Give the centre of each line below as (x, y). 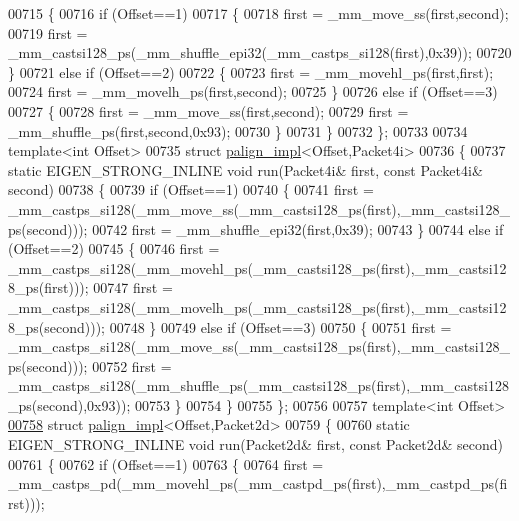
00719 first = (48, 32)
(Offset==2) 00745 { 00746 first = (114, 248)
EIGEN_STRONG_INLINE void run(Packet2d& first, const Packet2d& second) (256, 444)
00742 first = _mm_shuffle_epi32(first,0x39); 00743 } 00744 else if (298, 228)
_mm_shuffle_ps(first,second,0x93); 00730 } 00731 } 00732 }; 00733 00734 (238, 130)
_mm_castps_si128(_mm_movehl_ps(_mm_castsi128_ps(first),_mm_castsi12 (257, 267)
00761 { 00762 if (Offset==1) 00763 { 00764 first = (166, 463)
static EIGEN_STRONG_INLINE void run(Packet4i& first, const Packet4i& (245, 169)
